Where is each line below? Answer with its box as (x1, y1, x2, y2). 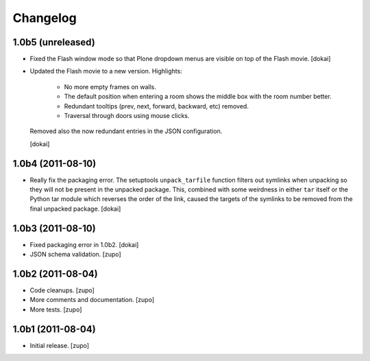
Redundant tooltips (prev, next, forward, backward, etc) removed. (64, 102, 249, 110)
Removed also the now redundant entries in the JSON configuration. (29, 127, 223, 135)
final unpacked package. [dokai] (29, 205, 121, 213)
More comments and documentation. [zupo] (29, 296, 155, 304)
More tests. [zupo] (29, 305, 82, 314)
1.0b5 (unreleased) (12, 36, 95, 48)
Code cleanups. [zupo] (29, 286, 95, 294)
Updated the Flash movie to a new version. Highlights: (29, 67, 183, 75)
